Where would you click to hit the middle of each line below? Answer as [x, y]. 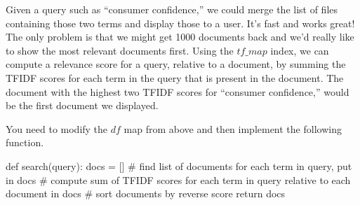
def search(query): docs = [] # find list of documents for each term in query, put [179, 165]
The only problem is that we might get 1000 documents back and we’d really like [180, 37]
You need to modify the [57, 128]
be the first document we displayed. [82, 105]
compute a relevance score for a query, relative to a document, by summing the [176, 64]
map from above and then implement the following [233, 128]
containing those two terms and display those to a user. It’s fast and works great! [180, 23]
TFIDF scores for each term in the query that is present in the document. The [175, 77]
